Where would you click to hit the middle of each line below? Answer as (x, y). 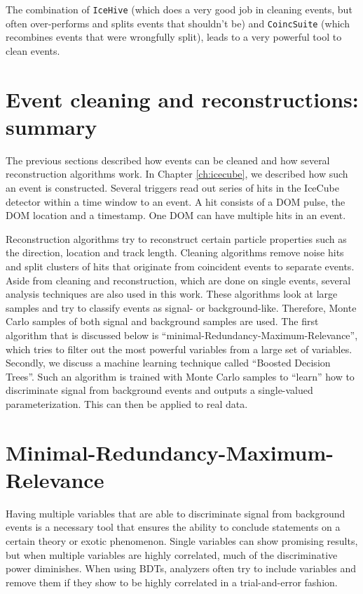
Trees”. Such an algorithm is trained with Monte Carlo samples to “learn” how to (180, 376)
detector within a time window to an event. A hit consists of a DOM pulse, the (176, 201)
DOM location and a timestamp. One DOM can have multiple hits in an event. (176, 215)
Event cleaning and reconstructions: (182, 99)
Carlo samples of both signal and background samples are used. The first (162, 321)
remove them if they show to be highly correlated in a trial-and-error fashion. (172, 582)
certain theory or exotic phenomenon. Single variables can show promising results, (182, 541)
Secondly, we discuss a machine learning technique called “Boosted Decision (168, 363)
